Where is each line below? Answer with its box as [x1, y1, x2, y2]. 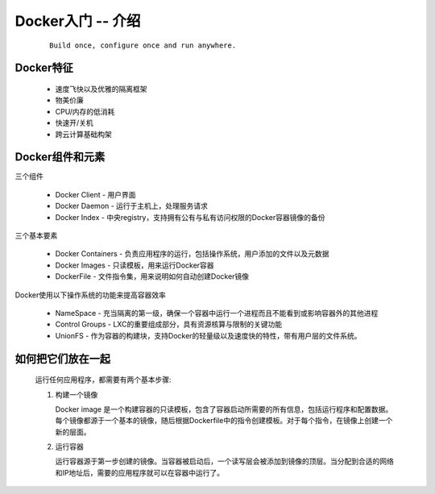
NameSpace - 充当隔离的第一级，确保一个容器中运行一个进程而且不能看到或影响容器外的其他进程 [55, 308, 379, 318]
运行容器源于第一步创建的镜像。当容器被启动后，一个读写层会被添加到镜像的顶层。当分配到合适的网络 [55, 456, 394, 467]
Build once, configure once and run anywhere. [49, 40, 237, 50]
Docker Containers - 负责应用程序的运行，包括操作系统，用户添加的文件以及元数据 [55, 249, 329, 259]
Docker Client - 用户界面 [55, 189, 136, 199]
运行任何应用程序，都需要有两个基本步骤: [35, 375, 172, 384]
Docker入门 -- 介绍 [14, 12, 141, 30]
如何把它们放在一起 [14, 351, 110, 366]
